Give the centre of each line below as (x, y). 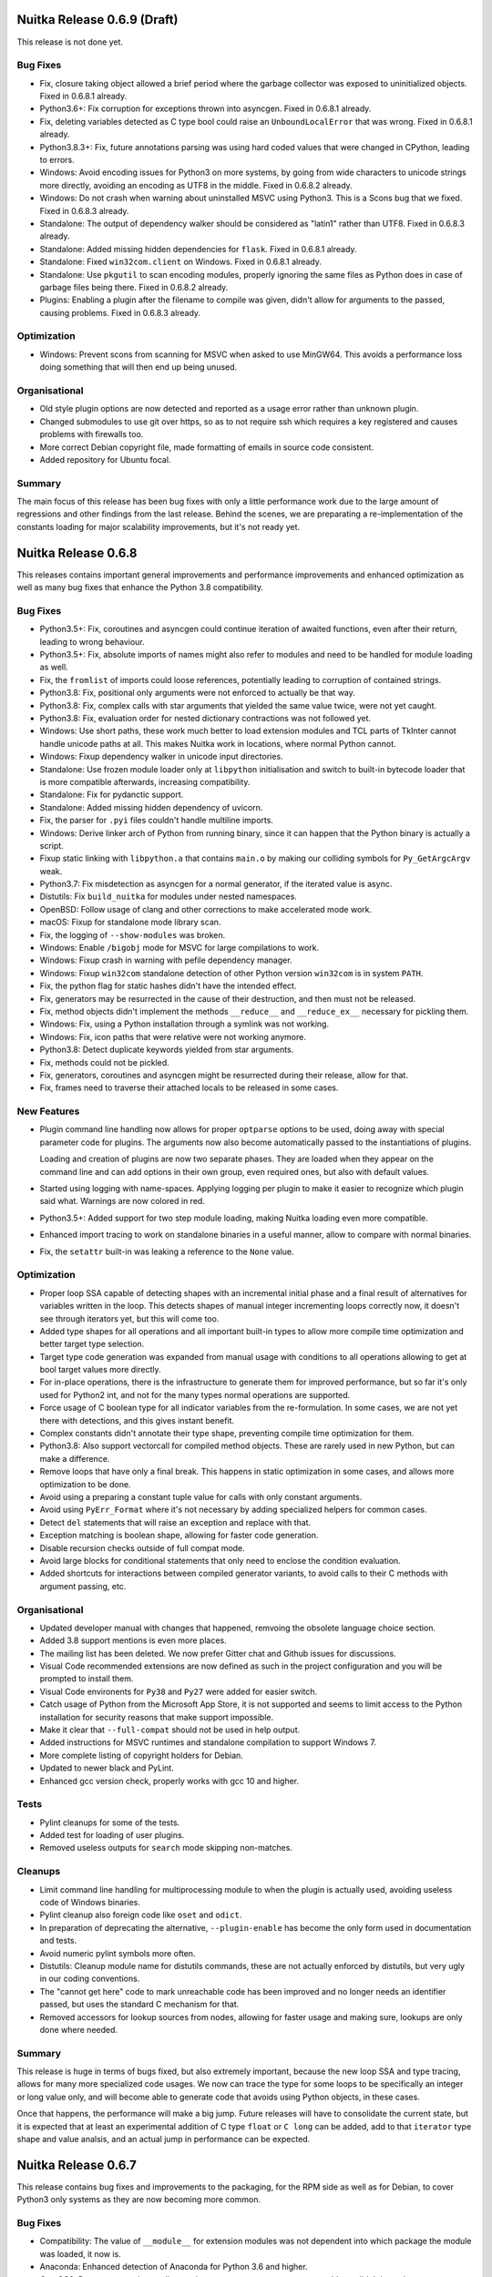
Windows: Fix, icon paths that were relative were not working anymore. (173, 1036)
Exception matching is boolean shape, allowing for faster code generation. (179, 1536)
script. (51, 845)
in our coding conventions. (90, 1979)
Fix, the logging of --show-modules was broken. (133, 934)
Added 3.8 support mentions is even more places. (133, 1640)
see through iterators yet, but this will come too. (129, 1318)
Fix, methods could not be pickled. (105, 1062)
